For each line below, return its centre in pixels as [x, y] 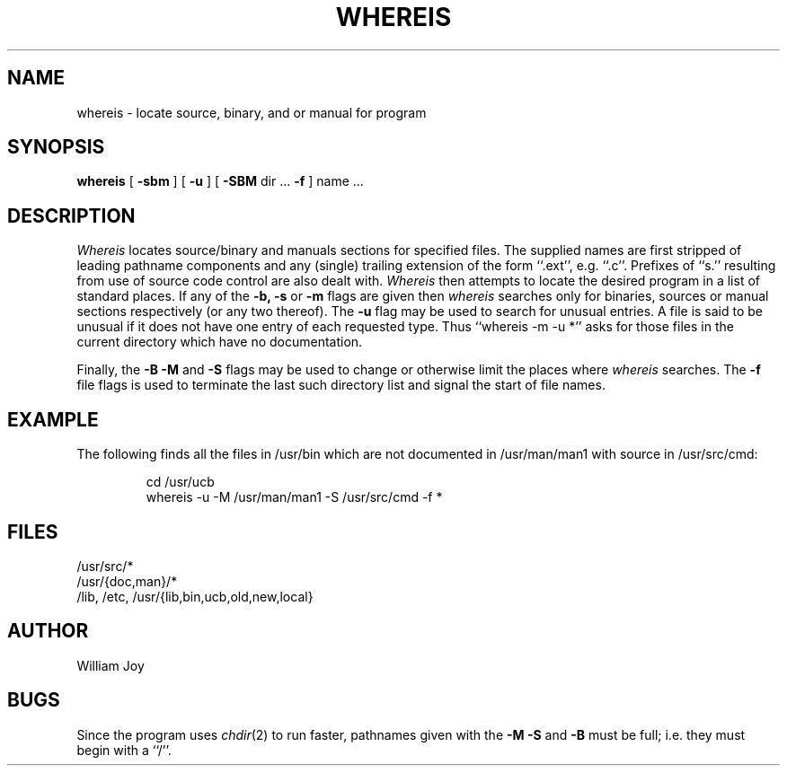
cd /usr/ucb [180, 482]
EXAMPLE [53, 419]
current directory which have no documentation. [220, 342]
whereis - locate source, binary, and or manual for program [252, 112]
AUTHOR [48, 631]
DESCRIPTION [71, 215]
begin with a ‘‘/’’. [124, 750]
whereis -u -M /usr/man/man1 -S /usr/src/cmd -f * [294, 497]
